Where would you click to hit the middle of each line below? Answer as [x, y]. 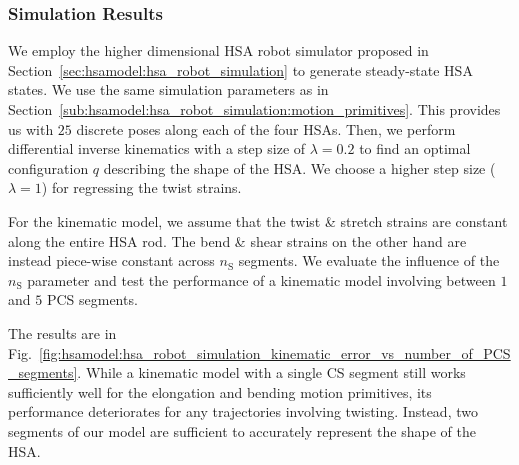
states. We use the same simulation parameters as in [168, 89]
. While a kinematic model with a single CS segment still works [271, 372]
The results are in [62, 332]
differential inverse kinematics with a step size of [157, 148]
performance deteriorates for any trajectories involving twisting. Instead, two [243, 411]
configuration [48, 167]
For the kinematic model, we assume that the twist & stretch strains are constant [258, 220]
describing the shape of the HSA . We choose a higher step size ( [299, 167]
